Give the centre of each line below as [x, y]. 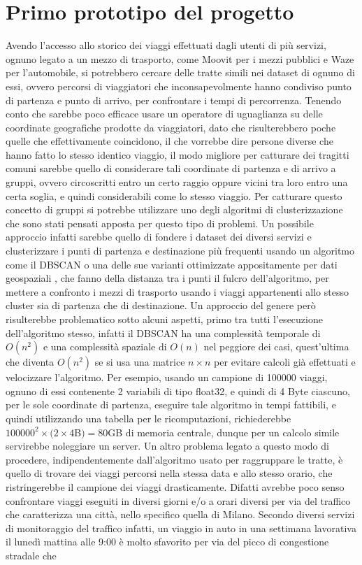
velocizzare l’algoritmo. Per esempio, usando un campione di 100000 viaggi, [167, 377]
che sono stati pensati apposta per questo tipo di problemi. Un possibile [160, 223]
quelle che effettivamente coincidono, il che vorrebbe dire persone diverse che [169, 141]
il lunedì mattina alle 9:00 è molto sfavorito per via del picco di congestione [167, 542]
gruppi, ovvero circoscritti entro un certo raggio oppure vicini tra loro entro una [177, 182]
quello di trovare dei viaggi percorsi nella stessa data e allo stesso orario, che [169, 473]
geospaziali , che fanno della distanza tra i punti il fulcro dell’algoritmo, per [167, 278]
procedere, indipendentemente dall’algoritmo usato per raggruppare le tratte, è [174, 459]
